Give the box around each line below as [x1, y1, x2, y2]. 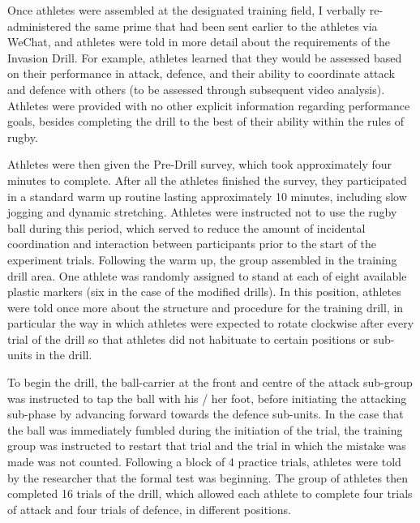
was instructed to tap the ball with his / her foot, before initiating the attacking [7, 389, 407, 406]
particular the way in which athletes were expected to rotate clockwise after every [7, 315, 414, 332]
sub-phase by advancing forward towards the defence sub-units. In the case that [7, 405, 404, 422]
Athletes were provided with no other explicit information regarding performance [7, 96, 410, 114]
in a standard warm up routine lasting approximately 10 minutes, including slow [7, 187, 407, 204]
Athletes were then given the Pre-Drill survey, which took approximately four [7, 156, 392, 173]
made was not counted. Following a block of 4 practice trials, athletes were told [7, 453, 401, 470]
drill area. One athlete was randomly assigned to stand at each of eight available [7, 267, 407, 284]
